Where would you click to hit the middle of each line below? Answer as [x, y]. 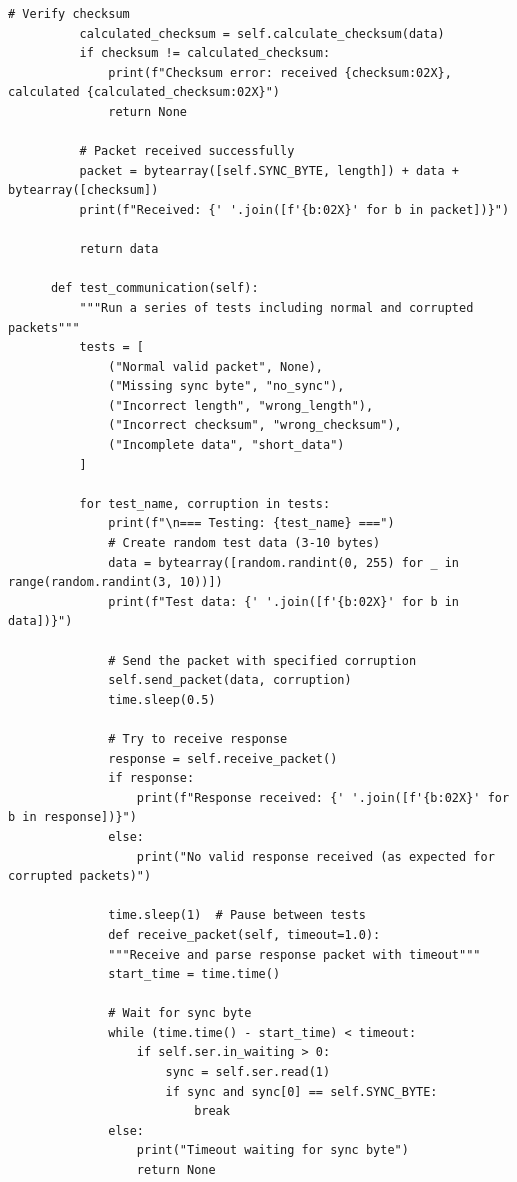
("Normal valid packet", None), [215, 366]
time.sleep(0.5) [162, 699]
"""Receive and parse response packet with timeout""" [294, 954]
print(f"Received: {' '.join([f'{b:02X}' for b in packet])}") [294, 209]
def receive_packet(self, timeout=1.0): [244, 934]
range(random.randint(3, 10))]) [115, 582]
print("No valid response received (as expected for [315, 856]
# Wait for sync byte [180, 1013]
